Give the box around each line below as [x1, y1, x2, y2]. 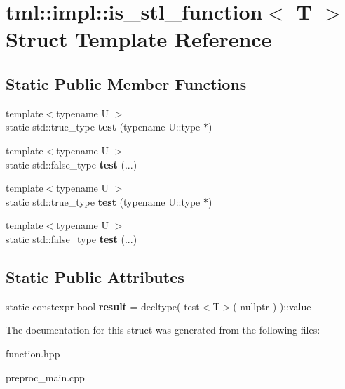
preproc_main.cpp [6, 369, 85, 384]
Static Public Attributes [6, 265, 184, 287]
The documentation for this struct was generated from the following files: [6, 322, 320, 337]
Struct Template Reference [6, 25, 272, 53]
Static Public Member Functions [6, 72, 247, 94]
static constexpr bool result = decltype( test [6, 298, 200, 313]
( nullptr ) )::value [233, 298, 311, 313]
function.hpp [6, 345, 60, 360]
